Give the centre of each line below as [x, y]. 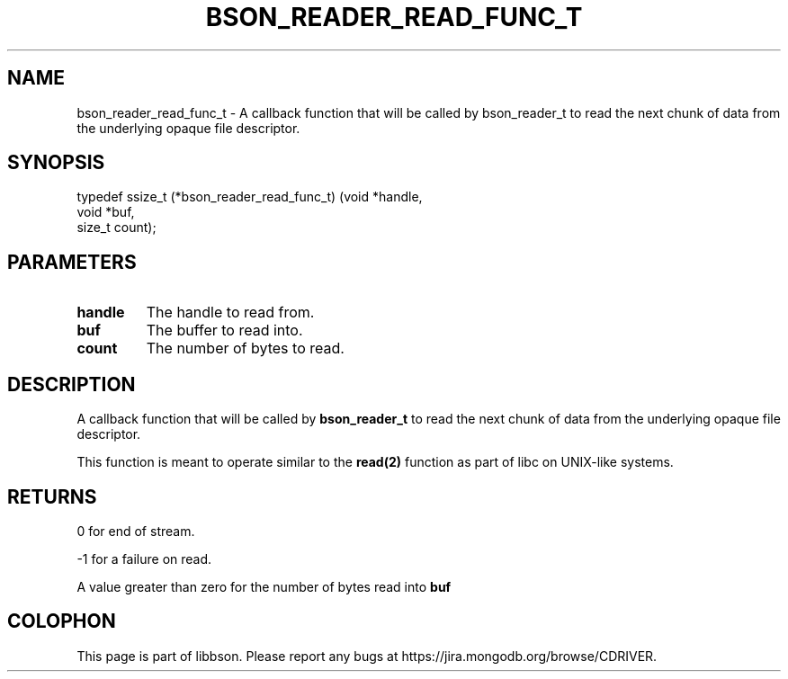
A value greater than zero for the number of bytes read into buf [264, 586]
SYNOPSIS [56, 163]
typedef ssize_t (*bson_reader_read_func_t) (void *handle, [250, 197]
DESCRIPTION [72, 384]
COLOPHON [62, 621]
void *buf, [106, 212]
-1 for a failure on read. [144, 558]
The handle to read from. [230, 313]
